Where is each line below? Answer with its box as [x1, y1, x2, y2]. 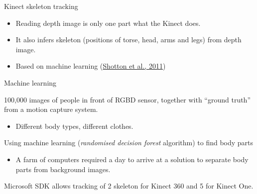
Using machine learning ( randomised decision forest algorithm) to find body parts [4, 137, 254, 148]
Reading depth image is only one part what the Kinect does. [15, 17, 201, 28]
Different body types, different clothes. [15, 120, 133, 131]
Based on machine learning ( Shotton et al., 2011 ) [15, 61, 166, 71]
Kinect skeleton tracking [4, 1, 78, 11]
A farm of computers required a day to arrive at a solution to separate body [15, 154, 249, 164]
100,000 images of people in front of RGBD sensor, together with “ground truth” [4, 94, 251, 104]
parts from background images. [15, 164, 111, 174]
